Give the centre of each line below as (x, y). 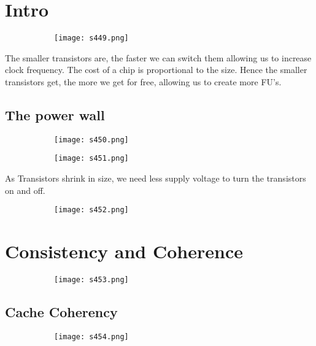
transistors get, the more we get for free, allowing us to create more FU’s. (143, 81)
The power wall (55, 114)
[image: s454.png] (91, 336)
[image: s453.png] (91, 280)
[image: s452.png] (91, 210)
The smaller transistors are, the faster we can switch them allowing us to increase (158, 57)
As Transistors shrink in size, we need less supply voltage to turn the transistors (156, 178)
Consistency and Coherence (124, 251)
